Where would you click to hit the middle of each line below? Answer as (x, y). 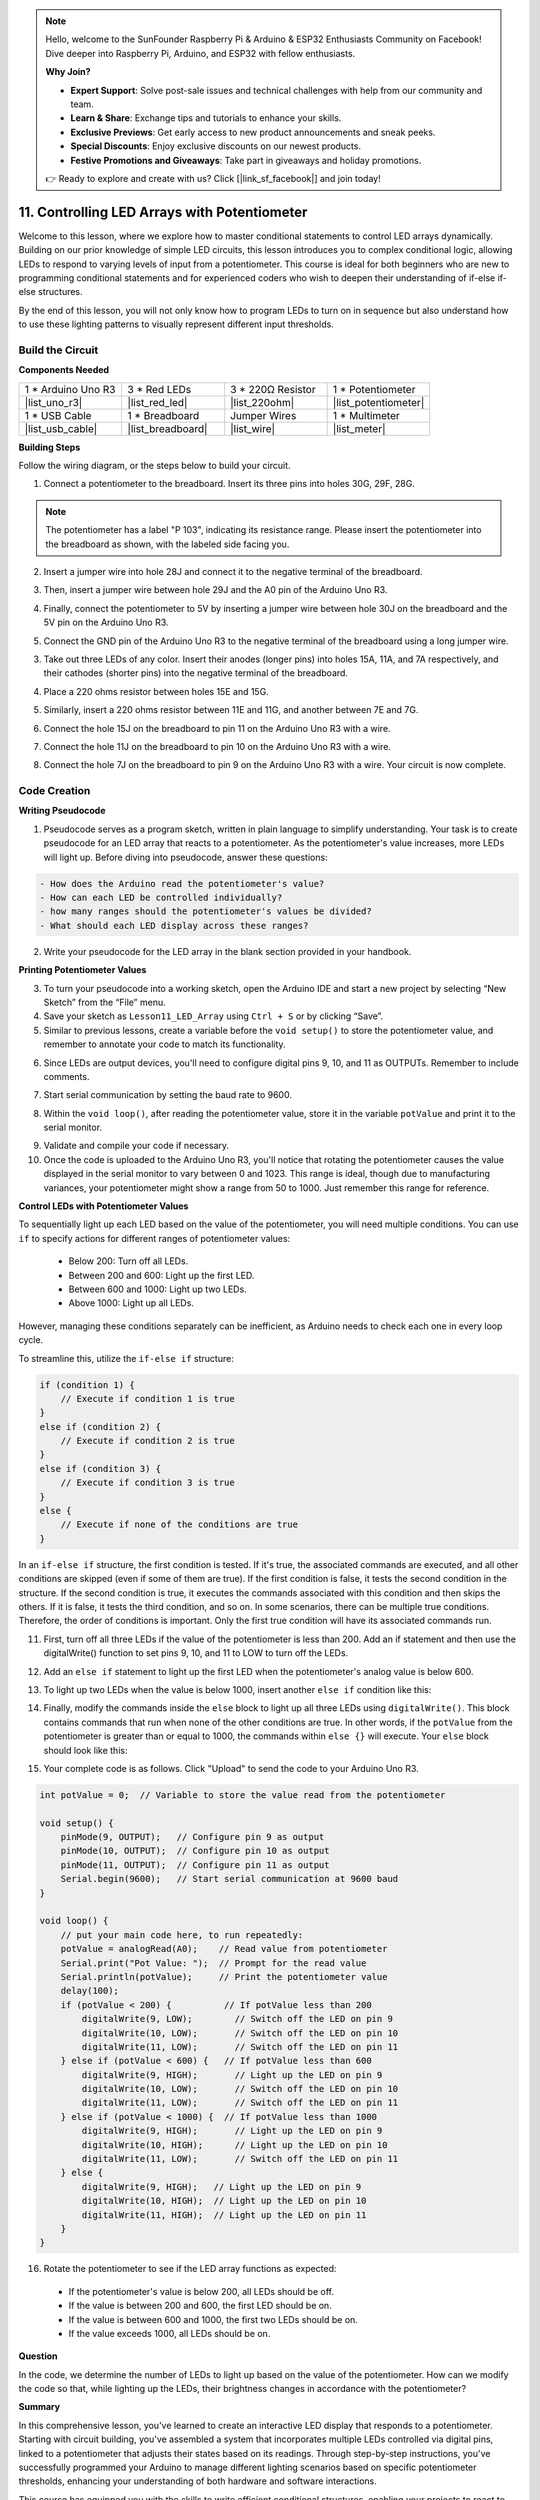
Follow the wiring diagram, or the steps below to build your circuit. (154, 466)
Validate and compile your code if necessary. (136, 1146)
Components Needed (64, 370)
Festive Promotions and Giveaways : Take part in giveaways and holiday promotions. (246, 160)
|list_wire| (252, 428)
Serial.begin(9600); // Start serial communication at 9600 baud (229, 1879)
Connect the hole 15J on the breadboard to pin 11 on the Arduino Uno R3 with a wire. (217, 728)
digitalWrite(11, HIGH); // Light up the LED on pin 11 (224, 2214)
